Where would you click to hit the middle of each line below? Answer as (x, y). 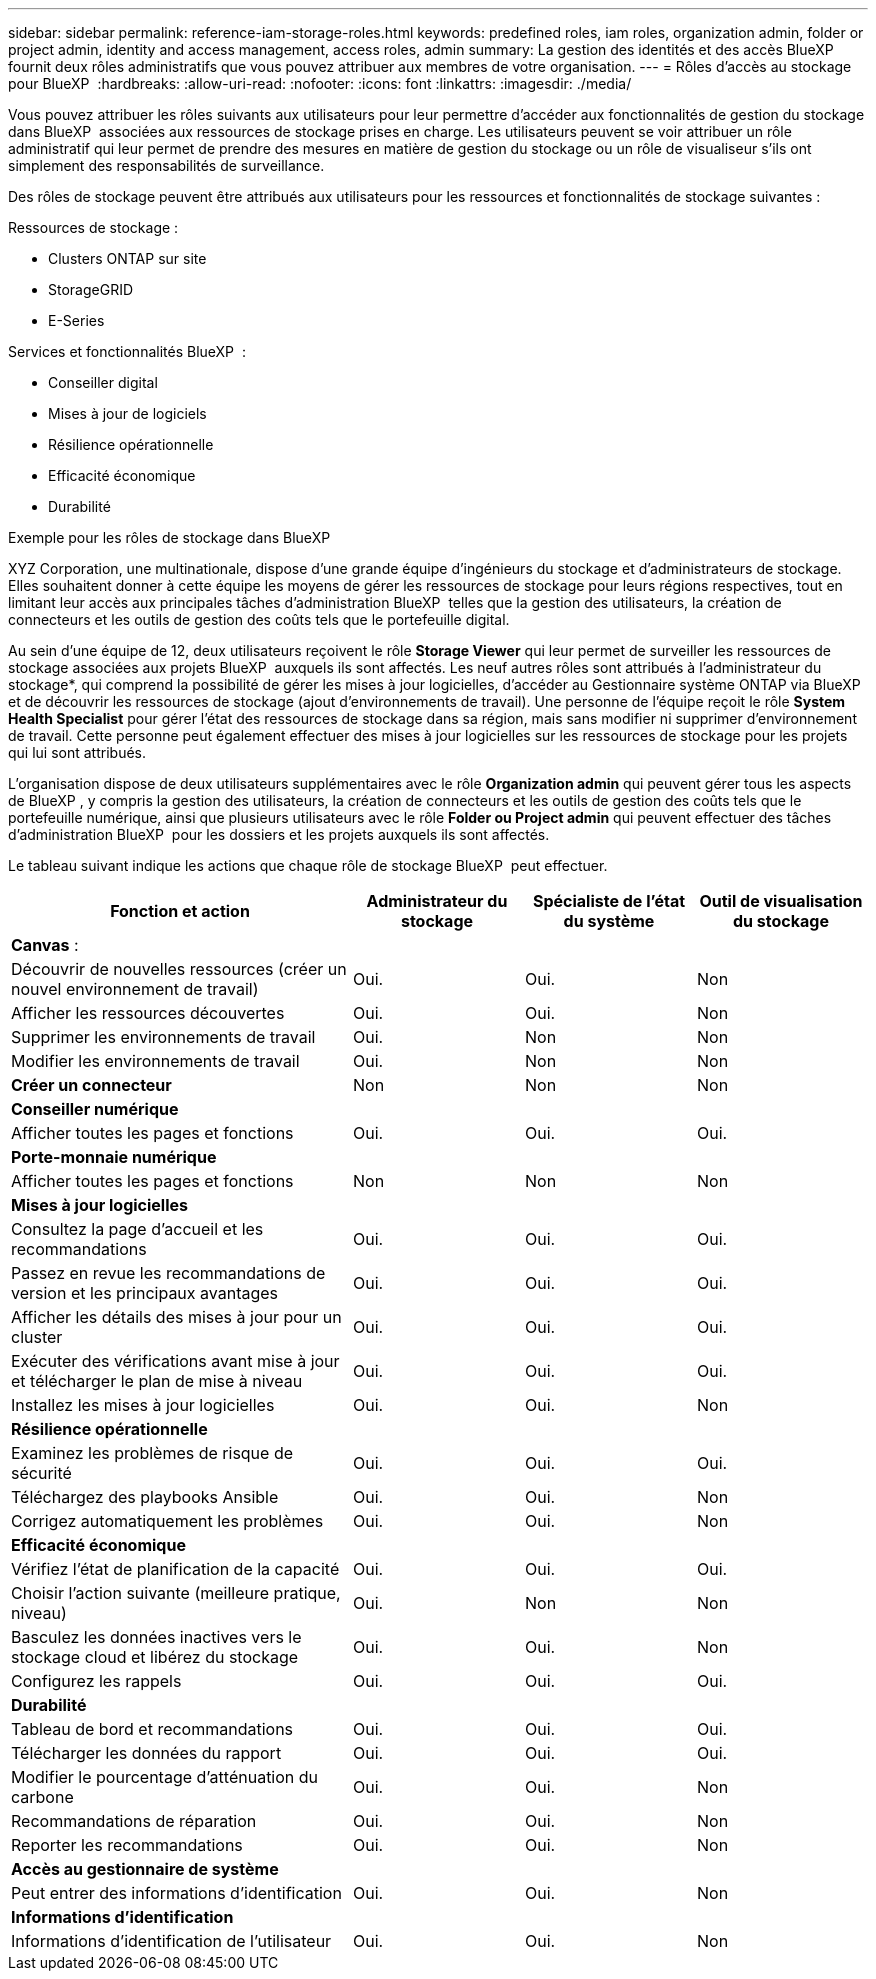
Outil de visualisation (781, 901)
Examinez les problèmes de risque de (152, 1453)
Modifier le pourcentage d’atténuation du (165, 1777)
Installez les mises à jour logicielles (143, 1405)
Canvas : (45, 945)
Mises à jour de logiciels (127, 413)
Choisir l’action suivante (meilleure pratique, (176, 1593)
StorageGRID (91, 289)
